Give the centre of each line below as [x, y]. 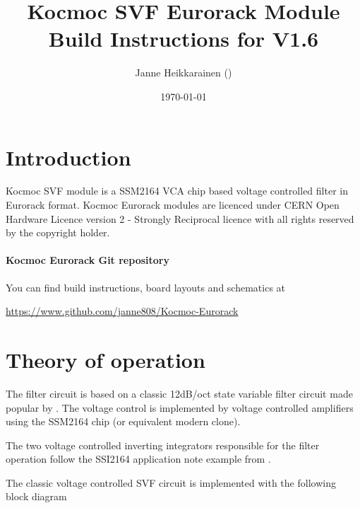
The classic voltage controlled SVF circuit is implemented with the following [171, 482]
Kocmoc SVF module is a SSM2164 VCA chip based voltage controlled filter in [177, 191]
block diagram [36, 496]
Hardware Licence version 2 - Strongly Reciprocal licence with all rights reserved [180, 218]
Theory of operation [106, 359]
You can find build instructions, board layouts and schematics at [146, 287]
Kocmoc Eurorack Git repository [88, 260]
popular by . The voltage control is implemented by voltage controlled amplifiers [180, 407]
